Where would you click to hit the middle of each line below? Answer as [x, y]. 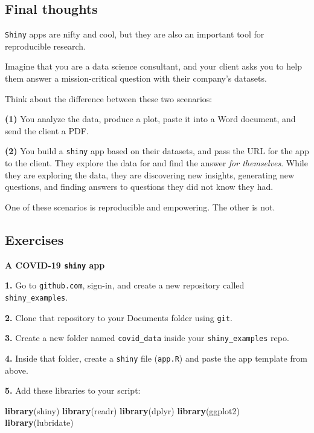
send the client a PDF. [47, 130]
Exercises [34, 239]
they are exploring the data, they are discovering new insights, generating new [150, 174]
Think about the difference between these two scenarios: [109, 98]
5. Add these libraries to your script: [73, 390]
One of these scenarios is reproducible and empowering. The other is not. [140, 207]
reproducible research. [46, 46]
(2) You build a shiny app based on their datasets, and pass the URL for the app [157, 151]
